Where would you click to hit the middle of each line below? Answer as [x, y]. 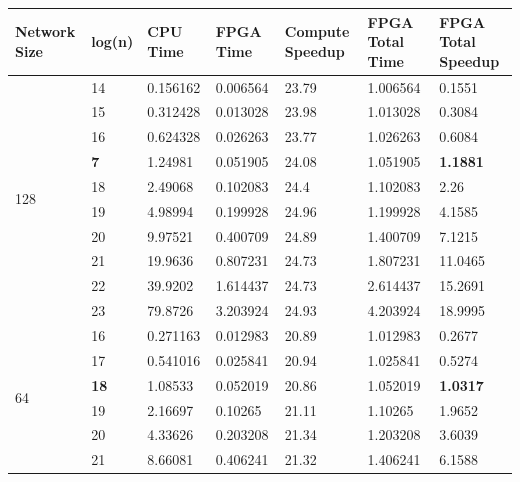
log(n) [112, 41]
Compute [317, 31]
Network [45, 31]
